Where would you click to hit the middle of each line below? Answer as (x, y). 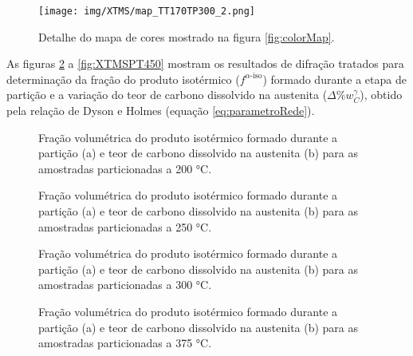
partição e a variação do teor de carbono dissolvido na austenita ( (167, 95)
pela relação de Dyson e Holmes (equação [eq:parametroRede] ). (161, 111)
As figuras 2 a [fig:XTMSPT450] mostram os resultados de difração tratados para (205, 63)
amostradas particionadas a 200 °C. (125, 168)
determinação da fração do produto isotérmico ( (123, 79)
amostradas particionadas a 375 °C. (125, 343)
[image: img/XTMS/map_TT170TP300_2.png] (147, 11)
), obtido (381, 95)
